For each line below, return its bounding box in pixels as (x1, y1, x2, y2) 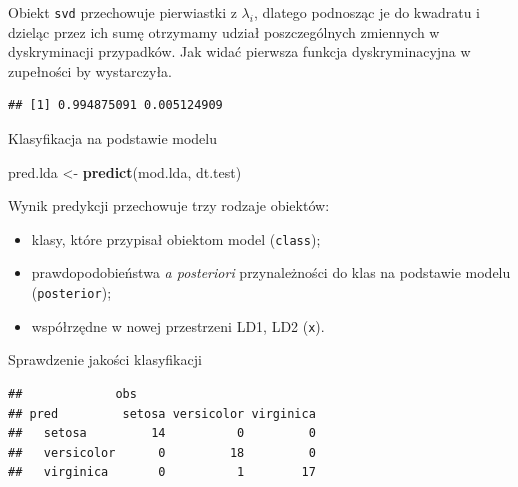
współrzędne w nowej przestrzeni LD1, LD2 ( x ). (31, 315, 325, 336)
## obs (8, 386, 137, 401)
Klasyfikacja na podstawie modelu (8, 128, 218, 149)
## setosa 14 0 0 (8, 426, 316, 441)
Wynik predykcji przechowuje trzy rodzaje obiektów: (8, 195, 330, 216)
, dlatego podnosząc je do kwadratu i (253, 2, 481, 22)
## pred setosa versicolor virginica (8, 406, 316, 421)
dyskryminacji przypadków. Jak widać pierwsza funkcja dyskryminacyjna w (8, 41, 471, 62)
